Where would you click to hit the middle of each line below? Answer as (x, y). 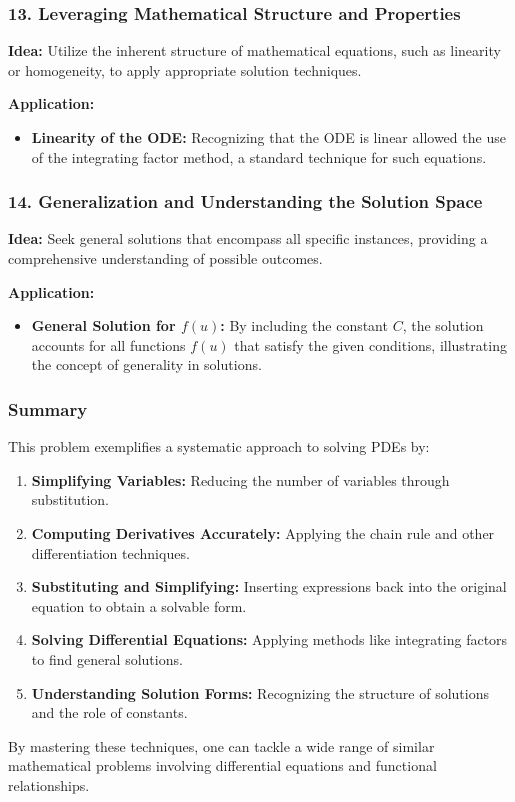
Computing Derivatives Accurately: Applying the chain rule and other (263, 532)
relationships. (49, 784)
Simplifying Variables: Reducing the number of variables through (240, 479)
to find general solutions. (107, 658)
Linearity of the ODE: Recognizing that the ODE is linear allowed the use (268, 137)
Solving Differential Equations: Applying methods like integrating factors (269, 639)
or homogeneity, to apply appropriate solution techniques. (185, 69)
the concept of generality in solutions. (146, 364)
